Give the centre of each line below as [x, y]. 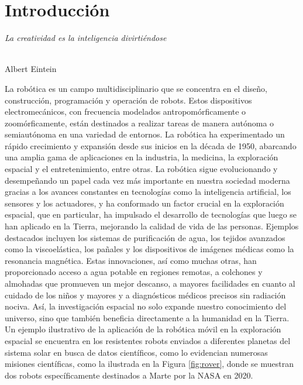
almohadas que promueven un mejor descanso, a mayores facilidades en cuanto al [150, 283]
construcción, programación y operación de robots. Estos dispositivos [128, 100]
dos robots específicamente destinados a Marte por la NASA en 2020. [129, 375]
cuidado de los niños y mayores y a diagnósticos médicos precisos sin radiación [145, 295]
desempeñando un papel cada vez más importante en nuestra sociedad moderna [147, 180]
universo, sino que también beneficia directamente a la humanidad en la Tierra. [147, 317]
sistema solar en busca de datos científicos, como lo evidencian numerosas [136, 352]
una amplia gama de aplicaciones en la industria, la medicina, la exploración [142, 157]
